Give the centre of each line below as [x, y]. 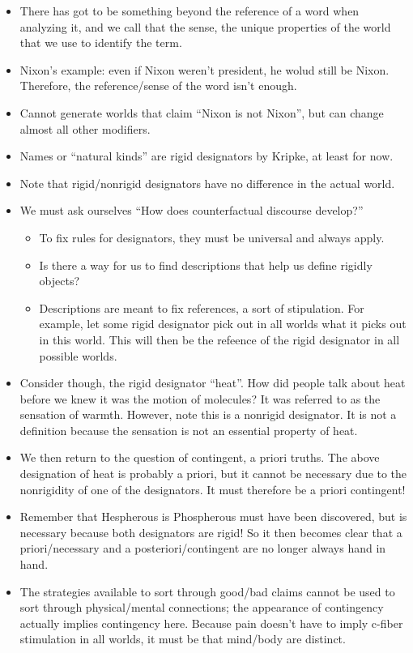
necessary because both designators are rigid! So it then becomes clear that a [211, 532]
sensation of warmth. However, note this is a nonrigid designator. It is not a [208, 414]
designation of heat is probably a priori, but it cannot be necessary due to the [213, 474]
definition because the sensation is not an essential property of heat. [189, 430]
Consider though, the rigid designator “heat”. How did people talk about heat [213, 383]
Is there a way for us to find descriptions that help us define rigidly [206, 265]
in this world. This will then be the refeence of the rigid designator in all [219, 339]
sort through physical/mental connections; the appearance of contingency [202, 607]
